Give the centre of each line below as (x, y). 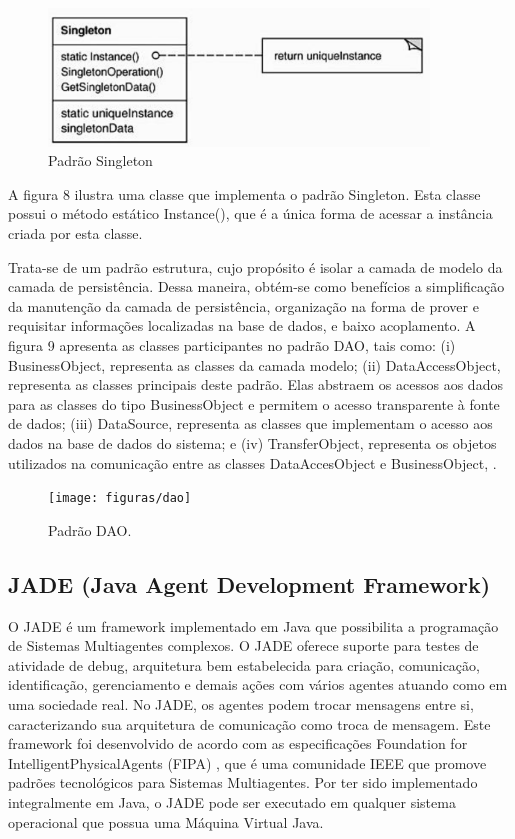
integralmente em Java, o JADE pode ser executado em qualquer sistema (232, 801)
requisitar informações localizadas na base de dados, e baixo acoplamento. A (242, 325)
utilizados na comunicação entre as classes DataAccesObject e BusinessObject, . (252, 462)
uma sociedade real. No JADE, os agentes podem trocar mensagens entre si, (241, 703)
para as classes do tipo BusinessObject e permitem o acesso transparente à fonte (254, 403)
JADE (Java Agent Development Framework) (249, 583)
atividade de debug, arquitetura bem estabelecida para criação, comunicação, (244, 664)
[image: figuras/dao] (120, 498)
